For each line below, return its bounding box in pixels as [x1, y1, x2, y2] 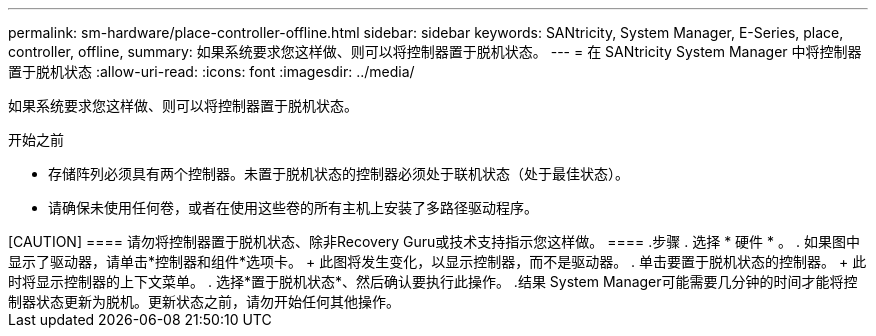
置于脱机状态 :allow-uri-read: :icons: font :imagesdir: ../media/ [8, 63, 415, 80]
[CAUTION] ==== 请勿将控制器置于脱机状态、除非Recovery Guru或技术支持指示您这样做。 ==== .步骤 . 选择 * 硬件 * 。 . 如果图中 [8, 233, 860, 250]
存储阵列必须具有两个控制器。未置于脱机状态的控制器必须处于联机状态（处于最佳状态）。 [48, 165, 629, 182]
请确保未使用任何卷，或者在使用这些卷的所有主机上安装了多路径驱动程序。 [48, 199, 538, 216]
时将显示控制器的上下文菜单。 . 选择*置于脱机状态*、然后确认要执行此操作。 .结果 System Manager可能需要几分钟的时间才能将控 [8, 273, 858, 290]
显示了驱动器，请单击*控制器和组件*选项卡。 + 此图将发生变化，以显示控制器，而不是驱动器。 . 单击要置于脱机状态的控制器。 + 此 [8, 253, 867, 270]
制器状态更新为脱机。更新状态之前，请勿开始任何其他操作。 [8, 293, 400, 310]
